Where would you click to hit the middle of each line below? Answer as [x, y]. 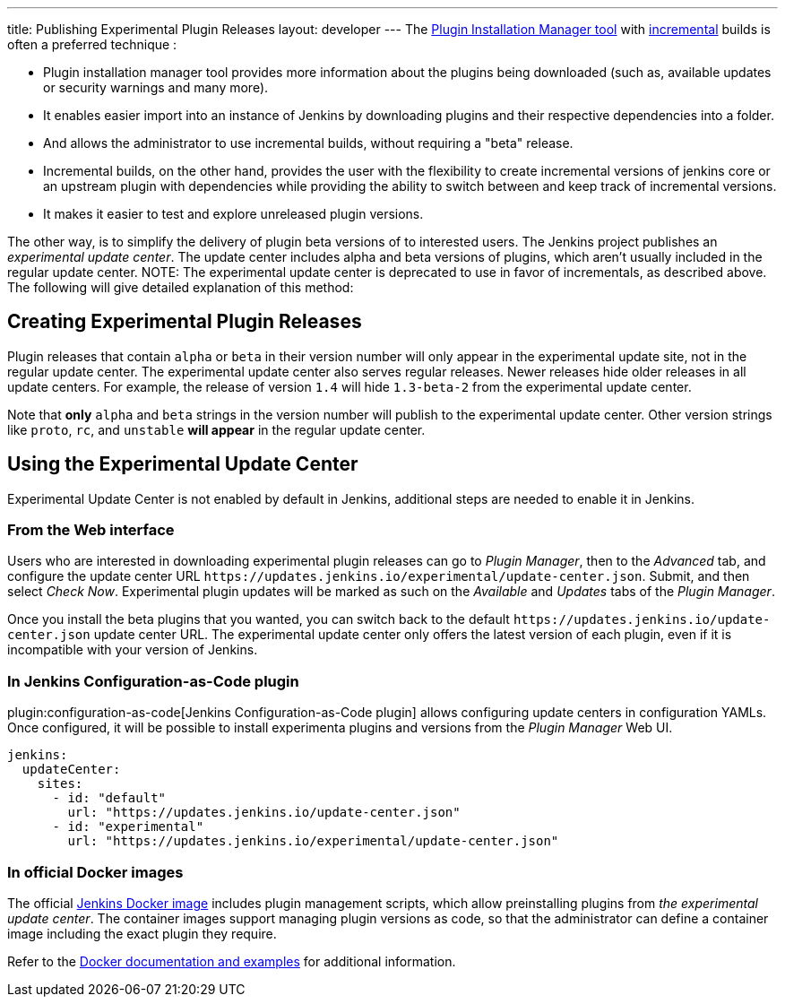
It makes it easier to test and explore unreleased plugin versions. [233, 214]
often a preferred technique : [92, 44]
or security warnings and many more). [156, 87]
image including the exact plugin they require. [142, 933]
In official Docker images [95, 872]
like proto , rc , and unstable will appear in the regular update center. [216, 429]
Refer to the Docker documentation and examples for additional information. [232, 961]
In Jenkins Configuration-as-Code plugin [153, 681]
